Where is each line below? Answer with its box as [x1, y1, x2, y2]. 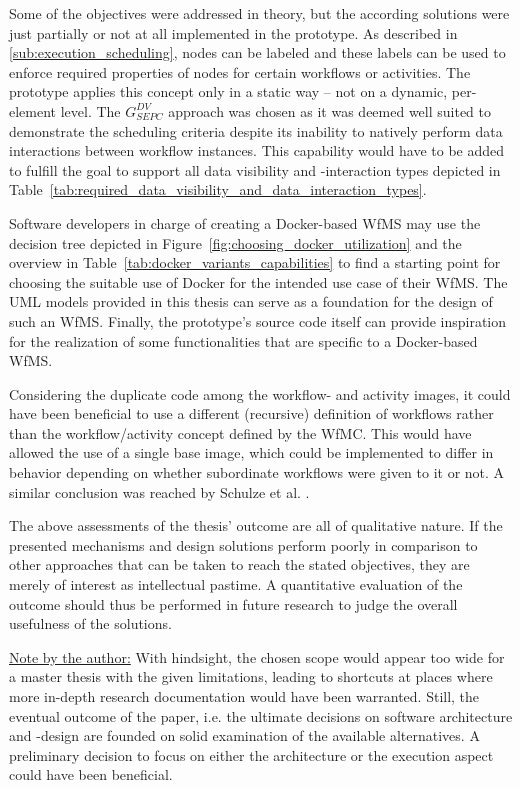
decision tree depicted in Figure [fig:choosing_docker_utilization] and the [9, 232, 462, 253]
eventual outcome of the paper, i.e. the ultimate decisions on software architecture [9, 705, 513, 726]
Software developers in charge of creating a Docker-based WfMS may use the [9, 212, 481, 233]
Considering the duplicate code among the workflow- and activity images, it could [9, 383, 511, 404]
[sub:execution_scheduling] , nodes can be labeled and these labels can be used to [9, 42, 506, 63]
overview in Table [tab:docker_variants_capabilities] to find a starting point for [9, 252, 501, 273]
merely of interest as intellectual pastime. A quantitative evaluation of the [9, 574, 463, 595]
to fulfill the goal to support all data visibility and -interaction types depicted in [9, 159, 501, 180]
